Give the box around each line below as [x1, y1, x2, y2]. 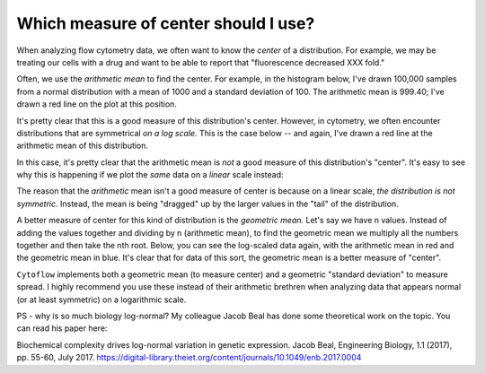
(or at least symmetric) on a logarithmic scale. [16, 294, 187, 305]
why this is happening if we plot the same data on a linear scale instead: [16, 169, 284, 180]
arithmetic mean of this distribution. [16, 140, 148, 152]
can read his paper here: [16, 323, 108, 334]
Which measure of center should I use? [16, 13, 315, 33]
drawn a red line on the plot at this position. [16, 99, 177, 109]
